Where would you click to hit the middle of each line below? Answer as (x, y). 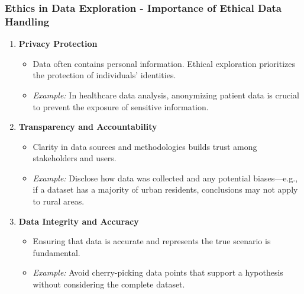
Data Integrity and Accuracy (79, 221)
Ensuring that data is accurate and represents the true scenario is (152, 241)
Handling (27, 21)
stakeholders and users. (75, 158)
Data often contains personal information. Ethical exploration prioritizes (164, 63)
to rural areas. (59, 201)
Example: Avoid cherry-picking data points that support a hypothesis (158, 272)
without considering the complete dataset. (109, 284)
